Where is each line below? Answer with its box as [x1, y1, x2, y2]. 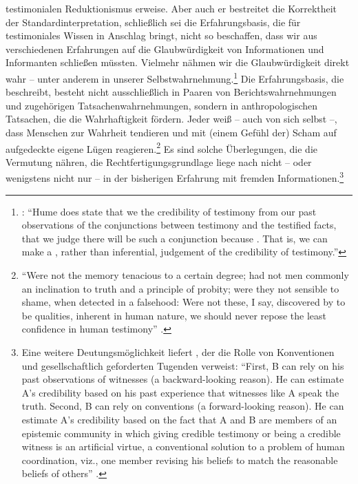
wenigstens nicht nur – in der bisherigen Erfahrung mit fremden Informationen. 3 [6, 169, 344, 185]
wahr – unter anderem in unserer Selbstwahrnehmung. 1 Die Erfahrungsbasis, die [6, 69, 344, 85]
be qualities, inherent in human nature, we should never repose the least [21, 308, 327, 322]
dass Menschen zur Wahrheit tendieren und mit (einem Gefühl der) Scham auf [6, 125, 337, 139]
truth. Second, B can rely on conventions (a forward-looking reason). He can [21, 399, 344, 413]
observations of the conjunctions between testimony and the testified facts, [21, 218, 337, 232]
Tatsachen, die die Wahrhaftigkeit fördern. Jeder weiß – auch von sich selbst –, [6, 112, 337, 126]
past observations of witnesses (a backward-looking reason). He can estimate [21, 372, 344, 386]
